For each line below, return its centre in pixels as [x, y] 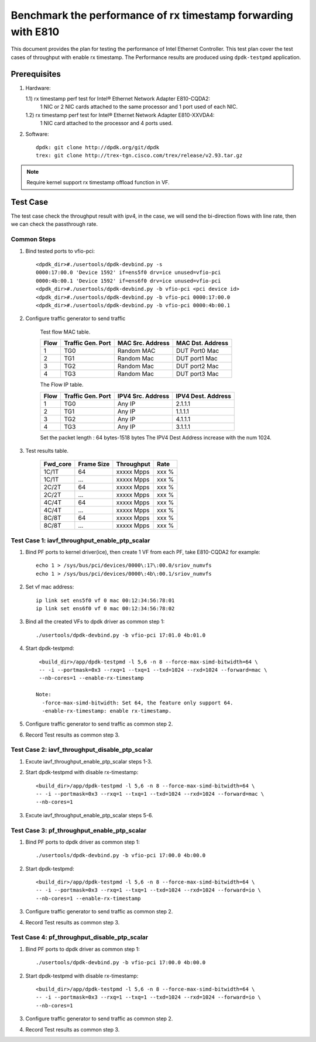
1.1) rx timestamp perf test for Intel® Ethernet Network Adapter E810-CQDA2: [118, 99]
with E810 [35, 32]
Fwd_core [58, 464]
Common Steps [33, 239]
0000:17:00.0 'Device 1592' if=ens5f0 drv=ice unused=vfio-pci [128, 273]
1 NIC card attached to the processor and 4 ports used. [107, 123]
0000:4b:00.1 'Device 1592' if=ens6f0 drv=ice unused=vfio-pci [128, 281]
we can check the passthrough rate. [54, 224]
